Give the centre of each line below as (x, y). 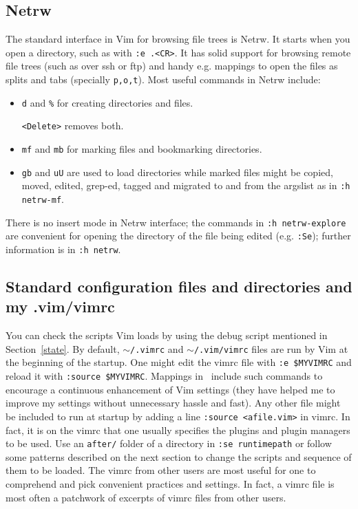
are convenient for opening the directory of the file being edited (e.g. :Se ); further (178, 236)
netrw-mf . (43, 198)
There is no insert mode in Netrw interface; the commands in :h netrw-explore (176, 222)
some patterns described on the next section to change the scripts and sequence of (179, 456)
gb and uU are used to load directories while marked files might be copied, (177, 172)
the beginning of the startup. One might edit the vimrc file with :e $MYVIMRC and (179, 362)
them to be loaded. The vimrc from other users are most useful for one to (161, 470)
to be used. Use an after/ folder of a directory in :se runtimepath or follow (169, 443)
